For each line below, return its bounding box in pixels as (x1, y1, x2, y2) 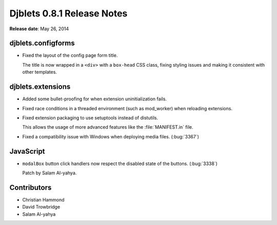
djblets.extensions (9, 83, 71, 91)
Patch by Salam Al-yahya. (22, 170, 77, 176)
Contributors (9, 183, 52, 192)
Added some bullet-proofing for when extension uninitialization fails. (22, 96, 167, 102)
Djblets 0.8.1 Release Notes (9, 8, 128, 19)
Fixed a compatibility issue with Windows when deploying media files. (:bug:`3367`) (22, 133, 200, 139)
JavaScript (9, 147, 46, 156)
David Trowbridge (22, 204, 61, 210)
